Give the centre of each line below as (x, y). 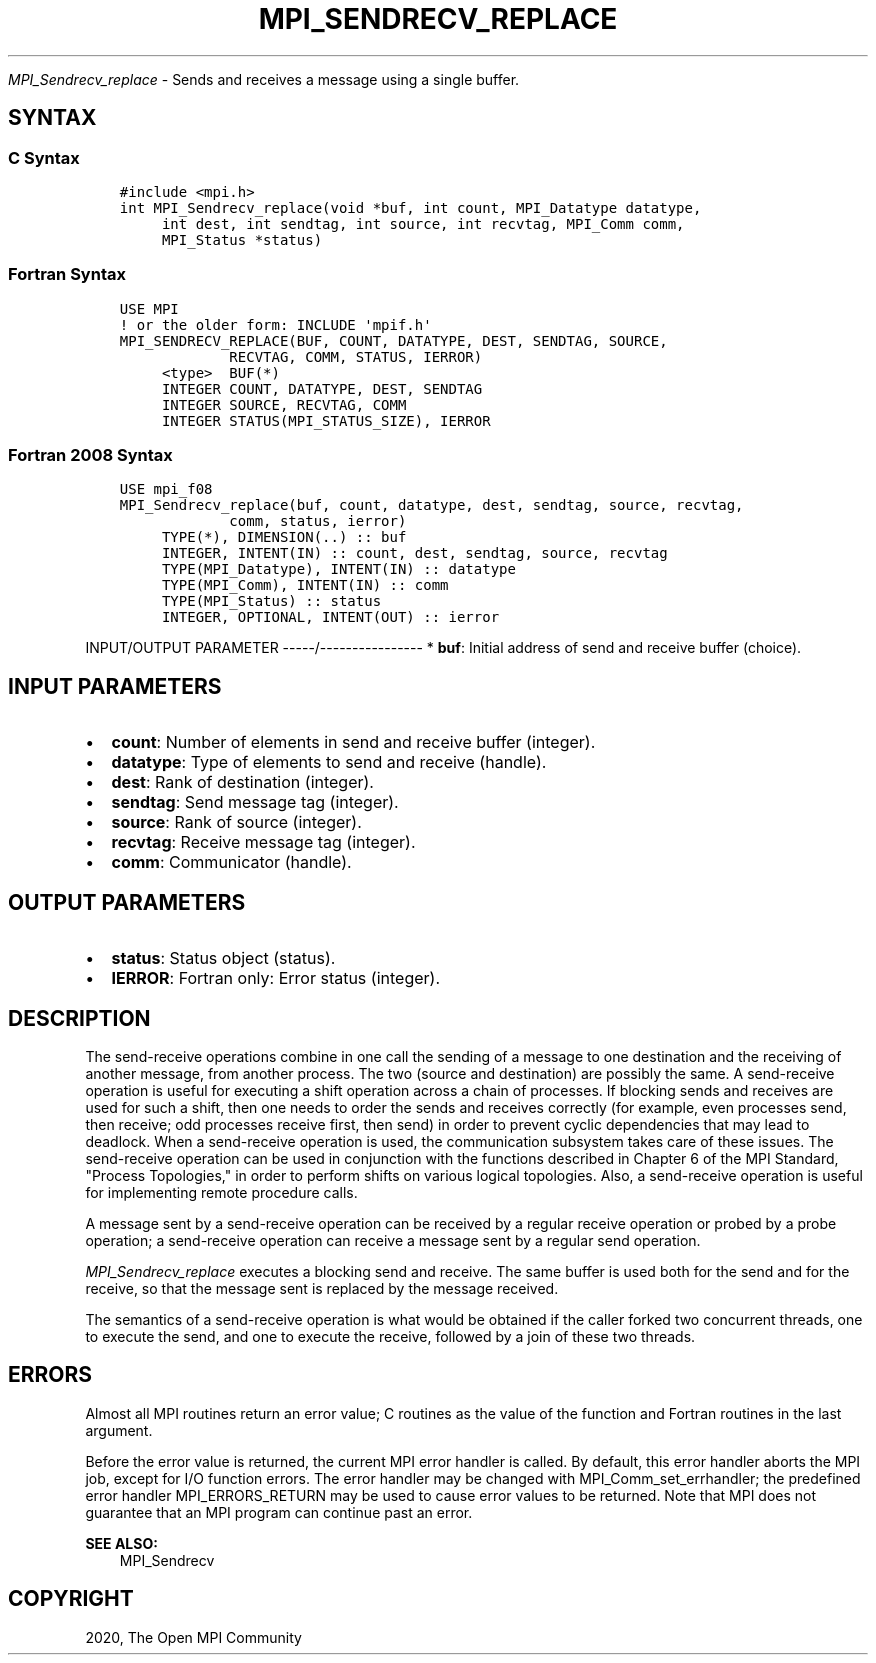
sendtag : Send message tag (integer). (255, 802)
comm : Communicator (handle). (231, 862)
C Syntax (44, 157)
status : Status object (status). (223, 958)
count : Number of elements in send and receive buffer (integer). (353, 742)
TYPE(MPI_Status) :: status (271, 601)
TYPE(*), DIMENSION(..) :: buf (284, 537)
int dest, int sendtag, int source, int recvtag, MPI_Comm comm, (423, 223)
